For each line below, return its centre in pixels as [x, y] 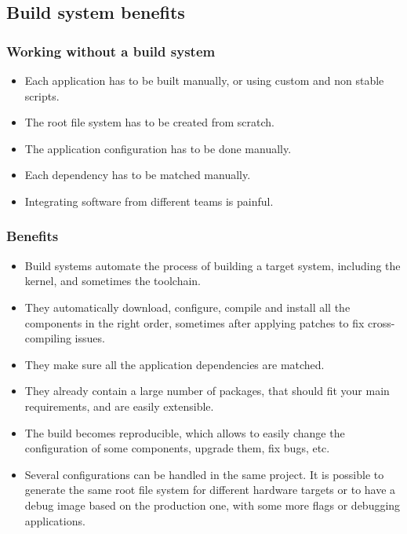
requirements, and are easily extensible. [119, 406]
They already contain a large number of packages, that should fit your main [207, 391]
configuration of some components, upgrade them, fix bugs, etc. [177, 448]
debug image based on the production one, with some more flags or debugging [213, 505]
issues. [90, 338]
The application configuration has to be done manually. [158, 148]
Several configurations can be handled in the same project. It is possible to [204, 474]
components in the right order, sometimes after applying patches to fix [194, 322]
